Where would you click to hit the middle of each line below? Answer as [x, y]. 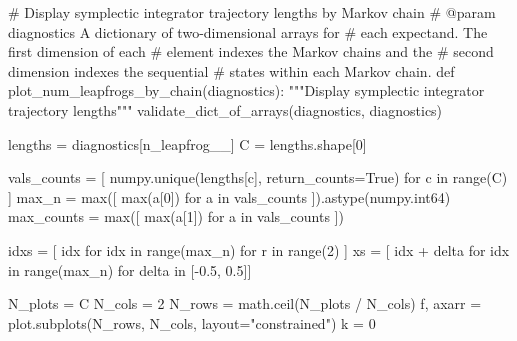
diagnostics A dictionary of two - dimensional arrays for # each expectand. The [248, 31]
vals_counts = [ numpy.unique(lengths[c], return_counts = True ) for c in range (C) [258, 177]
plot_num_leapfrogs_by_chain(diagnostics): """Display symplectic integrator [246, 90]
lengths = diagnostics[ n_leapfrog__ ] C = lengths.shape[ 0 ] [187, 143]
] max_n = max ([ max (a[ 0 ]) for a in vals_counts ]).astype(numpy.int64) [229, 196]
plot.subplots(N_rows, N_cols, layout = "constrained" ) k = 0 [192, 322]
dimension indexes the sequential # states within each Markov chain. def [231, 70]
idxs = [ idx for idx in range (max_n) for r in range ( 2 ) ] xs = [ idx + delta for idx [259, 249]
